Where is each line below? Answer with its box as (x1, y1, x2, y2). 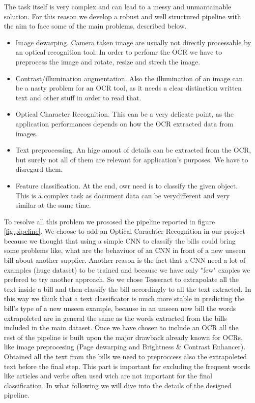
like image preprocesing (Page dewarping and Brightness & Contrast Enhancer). (4, 341, 246, 352)
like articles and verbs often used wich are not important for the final (4, 371, 212, 381)
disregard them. (15, 164, 63, 174)
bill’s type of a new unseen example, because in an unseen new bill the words (4, 303, 236, 313)
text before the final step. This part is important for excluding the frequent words (4, 361, 251, 371)
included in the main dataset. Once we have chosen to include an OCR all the (4, 322, 239, 333)
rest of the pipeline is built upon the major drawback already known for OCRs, (4, 332, 243, 342)
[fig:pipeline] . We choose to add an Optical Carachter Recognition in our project (4, 226, 245, 236)
